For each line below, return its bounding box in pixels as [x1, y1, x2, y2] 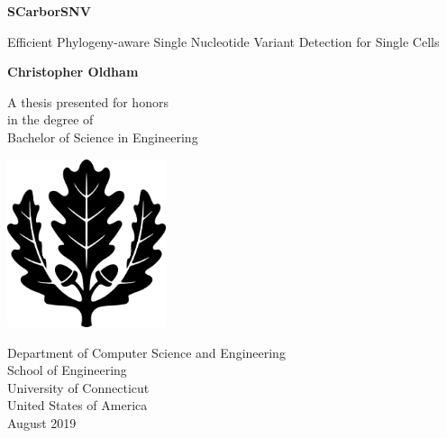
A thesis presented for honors [7, 92, 169, 111]
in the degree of [7, 110, 94, 129]
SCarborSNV [7, 2, 91, 20]
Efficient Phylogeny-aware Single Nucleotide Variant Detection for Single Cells [7, 32, 440, 50]
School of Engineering [7, 360, 127, 379]
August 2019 [7, 413, 77, 432]
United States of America [7, 396, 148, 415]
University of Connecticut [7, 378, 150, 397]
